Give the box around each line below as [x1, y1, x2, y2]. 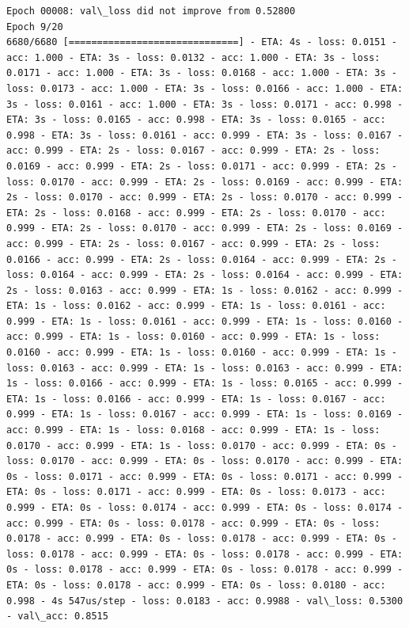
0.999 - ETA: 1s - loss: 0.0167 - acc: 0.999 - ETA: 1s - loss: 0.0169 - [6, 409, 403, 421]
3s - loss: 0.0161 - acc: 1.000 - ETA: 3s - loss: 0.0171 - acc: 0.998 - [6, 98, 403, 110]
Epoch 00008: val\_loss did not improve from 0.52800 [6, 6, 296, 17]
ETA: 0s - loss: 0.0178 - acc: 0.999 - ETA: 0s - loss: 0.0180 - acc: [6, 579, 386, 591]
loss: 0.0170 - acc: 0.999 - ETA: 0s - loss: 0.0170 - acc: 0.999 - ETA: [6, 455, 403, 467]
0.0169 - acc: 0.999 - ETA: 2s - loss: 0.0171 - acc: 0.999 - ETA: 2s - [6, 160, 397, 172]
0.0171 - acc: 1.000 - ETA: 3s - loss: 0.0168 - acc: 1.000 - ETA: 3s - [6, 67, 397, 79]
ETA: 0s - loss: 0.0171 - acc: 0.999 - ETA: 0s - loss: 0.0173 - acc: [6, 486, 386, 498]
